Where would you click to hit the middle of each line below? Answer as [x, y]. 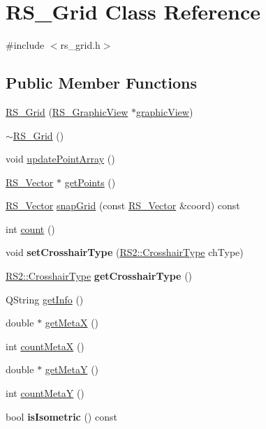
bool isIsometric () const [61, 416]
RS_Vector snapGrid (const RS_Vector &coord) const [123, 205]
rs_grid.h [80, 45]
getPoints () [90, 182]
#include [25, 45]
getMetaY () [72, 369]
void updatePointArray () [60, 159]
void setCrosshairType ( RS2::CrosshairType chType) [125, 252]
